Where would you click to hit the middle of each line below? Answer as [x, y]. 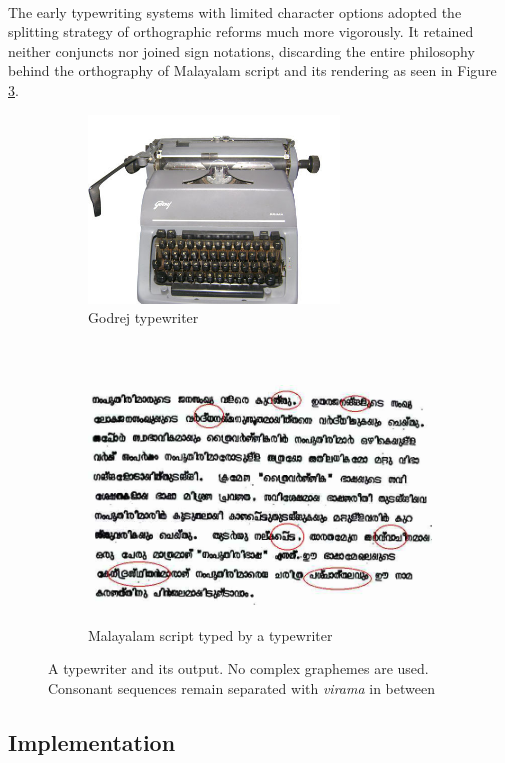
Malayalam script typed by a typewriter [210, 634]
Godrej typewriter [143, 317]
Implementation [92, 741]
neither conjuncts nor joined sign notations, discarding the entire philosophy [241, 50]
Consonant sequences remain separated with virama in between [242, 687]
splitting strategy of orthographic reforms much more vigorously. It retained [241, 31]
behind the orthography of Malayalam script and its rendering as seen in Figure [252, 70]
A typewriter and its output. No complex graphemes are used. [238, 668]
